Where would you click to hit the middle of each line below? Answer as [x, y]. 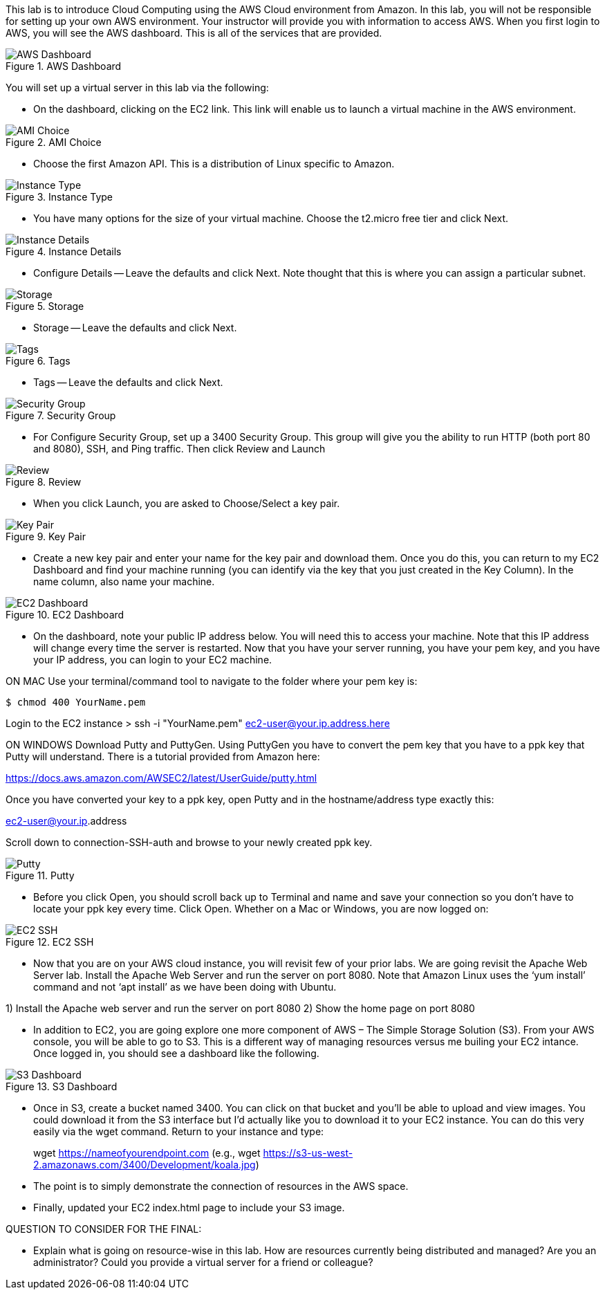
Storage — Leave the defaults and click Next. [135, 328]
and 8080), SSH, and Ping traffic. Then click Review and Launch [179, 449]
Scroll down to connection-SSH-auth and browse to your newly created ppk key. [189, 842]
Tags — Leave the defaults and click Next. [128, 382]
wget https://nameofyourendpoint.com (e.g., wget [147, 1153]
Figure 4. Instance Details [64, 251]
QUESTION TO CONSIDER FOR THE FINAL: [104, 1229]
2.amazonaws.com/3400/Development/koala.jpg [145, 1165]
